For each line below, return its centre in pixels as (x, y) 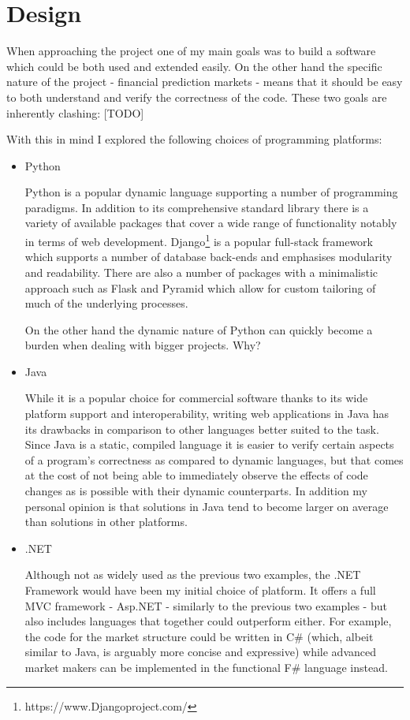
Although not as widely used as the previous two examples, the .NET (193, 575)
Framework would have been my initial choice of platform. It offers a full (200, 590)
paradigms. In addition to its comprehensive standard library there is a (197, 207)
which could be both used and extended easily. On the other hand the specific (194, 66)
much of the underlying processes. (106, 303)
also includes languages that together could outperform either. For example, (208, 621)
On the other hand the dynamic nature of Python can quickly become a (199, 329)
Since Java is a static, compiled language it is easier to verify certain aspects (209, 444)
